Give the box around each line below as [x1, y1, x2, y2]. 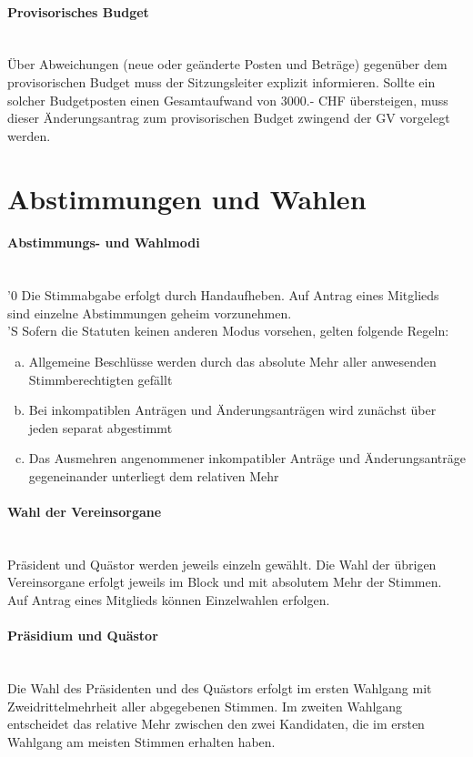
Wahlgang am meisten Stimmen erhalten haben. [7, 732, 276, 751]
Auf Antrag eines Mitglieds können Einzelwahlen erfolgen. [7, 590, 330, 610]
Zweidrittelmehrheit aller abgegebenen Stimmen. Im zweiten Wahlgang [7, 696, 403, 715]
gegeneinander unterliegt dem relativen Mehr [28, 466, 279, 485]
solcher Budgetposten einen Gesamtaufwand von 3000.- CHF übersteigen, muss [7, 90, 448, 109]
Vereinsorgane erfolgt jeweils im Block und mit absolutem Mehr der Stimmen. [7, 572, 442, 591]
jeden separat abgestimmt [28, 418, 173, 437]
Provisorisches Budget [7, 2, 149, 21]
